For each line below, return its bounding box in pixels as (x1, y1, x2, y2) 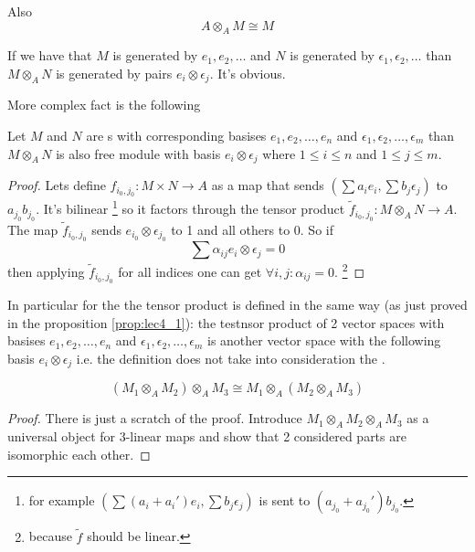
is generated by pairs (56, 63, 173, 82)
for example (28, 491, 95, 510)
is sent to (259, 491, 311, 510)
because (28, 526, 72, 546)
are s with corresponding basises (86, 126, 267, 145)
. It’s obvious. (209, 63, 286, 82)
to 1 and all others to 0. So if (171, 219, 333, 239)
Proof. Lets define (7, 175, 106, 195)
